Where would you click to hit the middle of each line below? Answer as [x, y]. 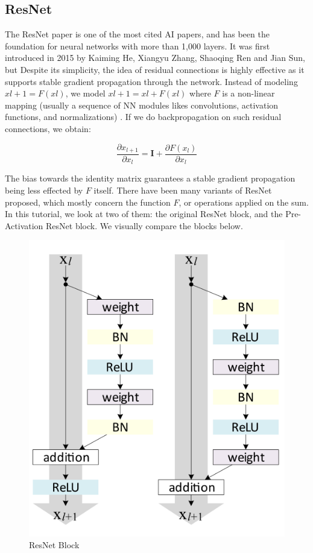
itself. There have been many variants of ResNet [183, 190]
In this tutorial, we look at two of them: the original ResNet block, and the [144, 214]
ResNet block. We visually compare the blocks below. [144, 225]
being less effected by [44, 190]
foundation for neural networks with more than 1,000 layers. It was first [138, 46]
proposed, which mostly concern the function [88, 202]
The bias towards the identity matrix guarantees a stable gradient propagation [150, 178]
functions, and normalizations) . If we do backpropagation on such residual [143, 117]
